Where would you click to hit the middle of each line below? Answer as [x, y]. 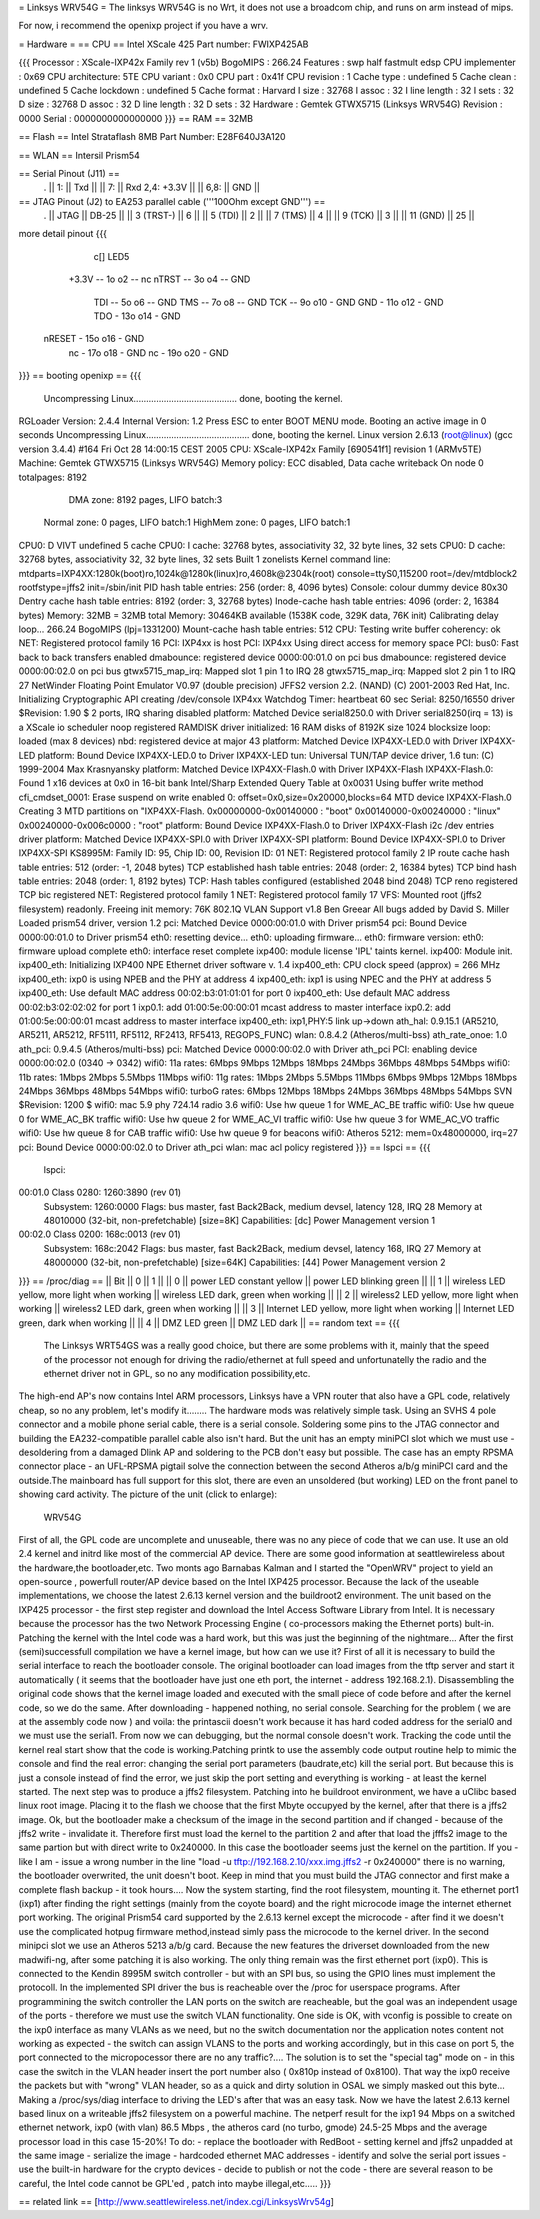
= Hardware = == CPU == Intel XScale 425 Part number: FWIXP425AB [163, 44]
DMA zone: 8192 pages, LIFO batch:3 [145, 499]
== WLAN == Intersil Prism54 [79, 155]
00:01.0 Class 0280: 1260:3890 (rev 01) [100, 1192]
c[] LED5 [111, 256]
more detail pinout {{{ [63, 234]
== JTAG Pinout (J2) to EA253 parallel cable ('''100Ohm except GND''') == [172, 201]
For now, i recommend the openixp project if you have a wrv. [143, 26]
